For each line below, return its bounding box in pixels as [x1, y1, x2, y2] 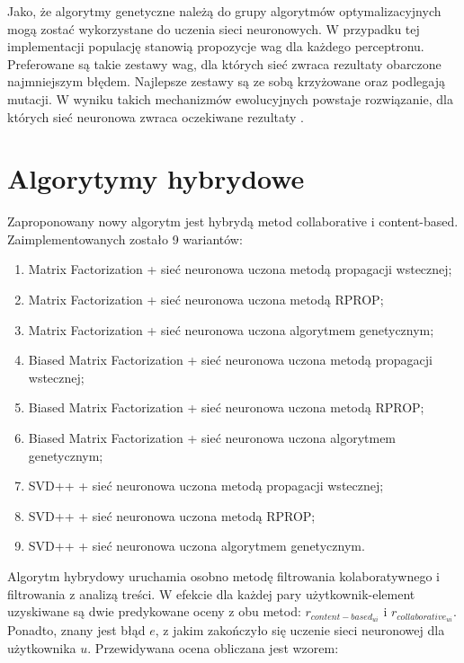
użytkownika [7, 638, 76, 657]
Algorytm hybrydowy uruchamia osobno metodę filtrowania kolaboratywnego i [7, 567, 440, 585]
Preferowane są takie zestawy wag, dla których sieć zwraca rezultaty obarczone [7, 54, 442, 73]
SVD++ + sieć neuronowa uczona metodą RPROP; [28, 506, 316, 525]
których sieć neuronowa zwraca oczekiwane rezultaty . [7, 107, 304, 126]
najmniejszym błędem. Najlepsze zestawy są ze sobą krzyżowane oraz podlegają [7, 72, 445, 91]
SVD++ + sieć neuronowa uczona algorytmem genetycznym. [28, 536, 365, 555]
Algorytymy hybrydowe [7, 160, 305, 197]
